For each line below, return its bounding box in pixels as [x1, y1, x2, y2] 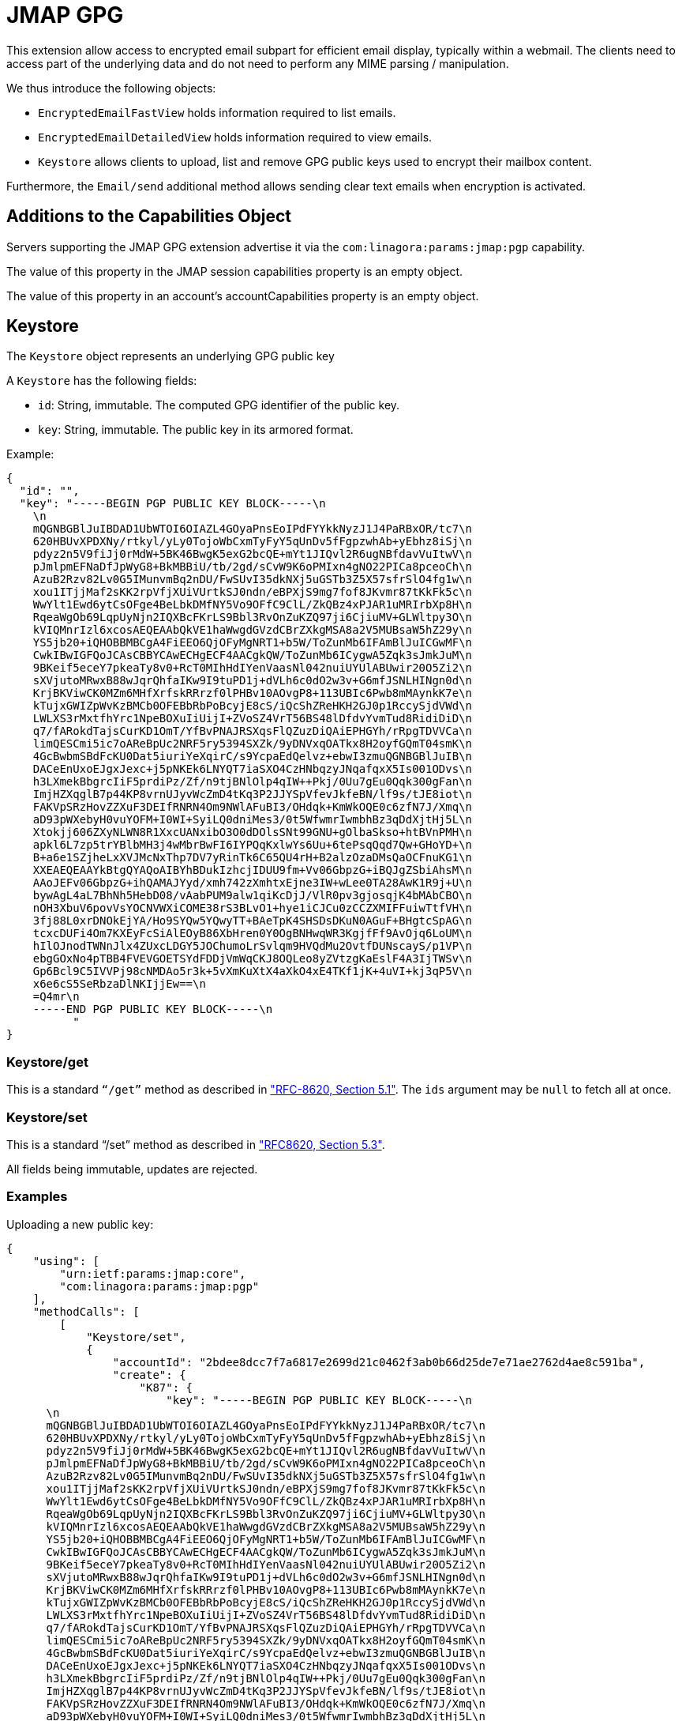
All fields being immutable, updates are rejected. [6, 1162, 258, 1176]
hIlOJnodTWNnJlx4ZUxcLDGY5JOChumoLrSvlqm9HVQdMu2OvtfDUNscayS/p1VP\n [32, 940, 473, 953]
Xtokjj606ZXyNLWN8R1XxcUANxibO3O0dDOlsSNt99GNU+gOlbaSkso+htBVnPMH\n [32, 826, 473, 839]
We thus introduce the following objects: [6, 81, 216, 95]
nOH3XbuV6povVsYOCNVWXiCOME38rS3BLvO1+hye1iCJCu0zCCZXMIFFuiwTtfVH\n [32, 902, 473, 915]
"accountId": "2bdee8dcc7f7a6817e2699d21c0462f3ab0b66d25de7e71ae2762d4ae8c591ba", [112, 1355, 646, 1369]
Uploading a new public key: [6, 1217, 154, 1231]
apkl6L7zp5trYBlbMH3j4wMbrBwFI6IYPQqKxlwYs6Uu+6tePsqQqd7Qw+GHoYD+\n [32, 838, 473, 852]
